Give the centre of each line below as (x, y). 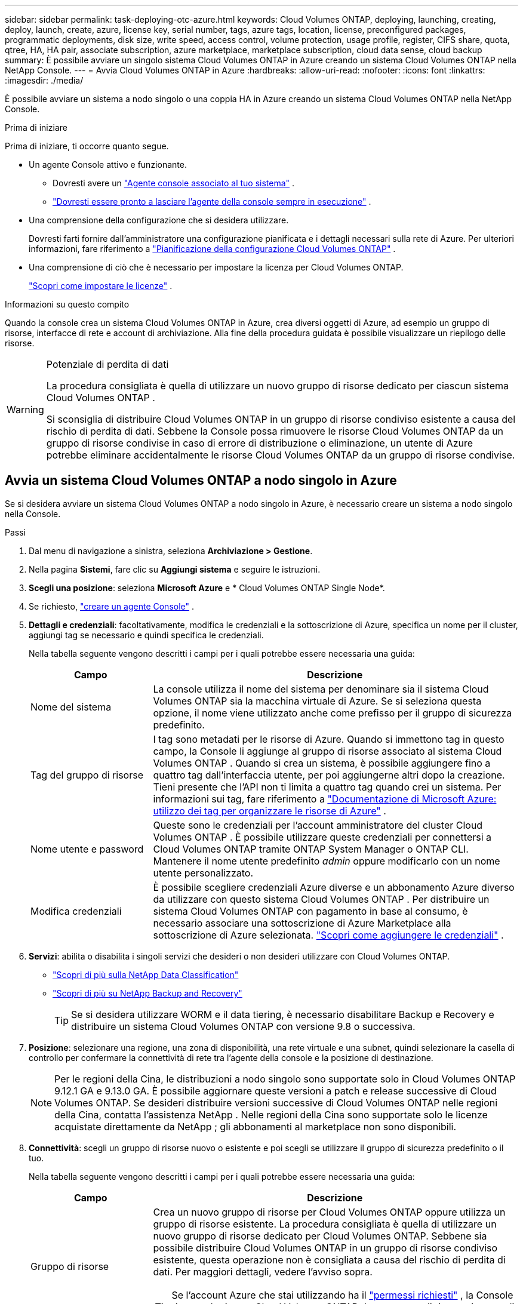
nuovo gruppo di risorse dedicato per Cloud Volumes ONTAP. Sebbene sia (320, 1236)
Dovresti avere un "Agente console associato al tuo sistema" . (174, 183)
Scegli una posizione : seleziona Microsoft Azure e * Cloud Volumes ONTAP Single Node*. (207, 588)
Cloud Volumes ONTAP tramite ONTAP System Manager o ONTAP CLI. (311, 849)
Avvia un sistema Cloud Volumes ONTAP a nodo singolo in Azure (201, 481)
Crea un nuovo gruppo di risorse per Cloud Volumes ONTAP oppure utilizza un (329, 1212)
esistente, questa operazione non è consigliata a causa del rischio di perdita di (329, 1260)
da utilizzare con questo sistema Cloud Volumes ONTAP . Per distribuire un (321, 899)
